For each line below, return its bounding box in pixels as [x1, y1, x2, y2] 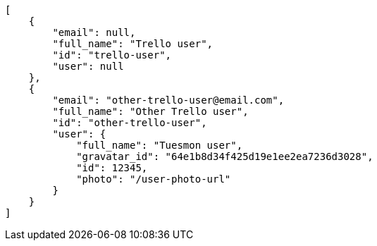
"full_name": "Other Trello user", [52, 106, 249, 117]
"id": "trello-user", [52, 49, 172, 61]
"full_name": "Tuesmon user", [76, 140, 243, 151]
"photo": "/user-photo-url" [76, 173, 231, 185]
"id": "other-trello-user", [52, 117, 207, 128]
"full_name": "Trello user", [52, 38, 214, 49]
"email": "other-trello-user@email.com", [52, 94, 285, 106]
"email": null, [52, 27, 136, 38]
